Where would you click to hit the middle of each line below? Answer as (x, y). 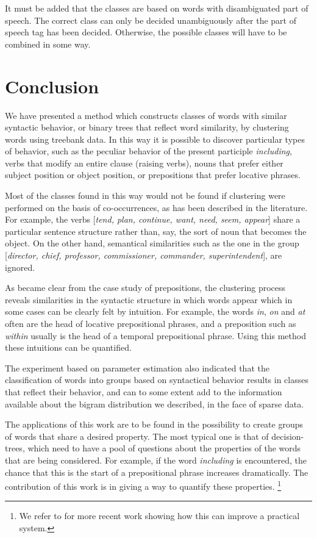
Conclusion (52, 86)
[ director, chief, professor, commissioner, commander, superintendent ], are (144, 255)
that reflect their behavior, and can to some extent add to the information (144, 391)
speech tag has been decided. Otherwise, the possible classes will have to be (146, 32)
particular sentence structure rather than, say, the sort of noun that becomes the (156, 231)
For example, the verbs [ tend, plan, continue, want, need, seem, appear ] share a (153, 219)
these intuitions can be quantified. (68, 347)
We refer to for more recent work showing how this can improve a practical (159, 516)
